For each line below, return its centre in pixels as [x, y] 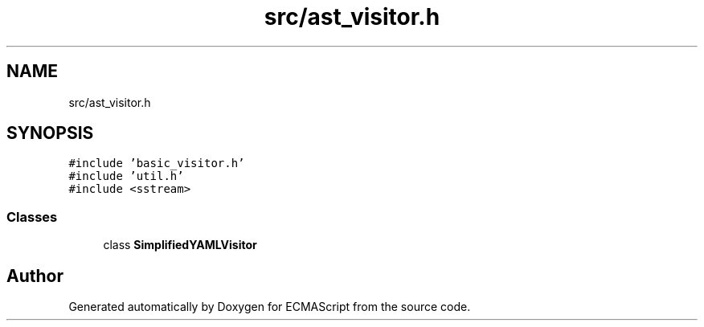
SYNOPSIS [50, 133]
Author [35, 276]
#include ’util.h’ [126, 176]
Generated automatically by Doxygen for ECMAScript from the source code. [270, 307]
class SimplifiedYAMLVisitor [180, 245]
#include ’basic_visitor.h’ [157, 163]
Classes [32, 217]
